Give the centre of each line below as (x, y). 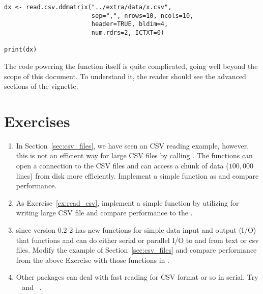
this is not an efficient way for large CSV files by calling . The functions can (134, 155)
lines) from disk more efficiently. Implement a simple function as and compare (137, 175)
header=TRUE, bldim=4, (130, 24)
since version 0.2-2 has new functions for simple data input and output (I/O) (136, 230)
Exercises (37, 121)
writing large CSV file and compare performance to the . (104, 213)
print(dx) (21, 50)
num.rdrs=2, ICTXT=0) (128, 32)
